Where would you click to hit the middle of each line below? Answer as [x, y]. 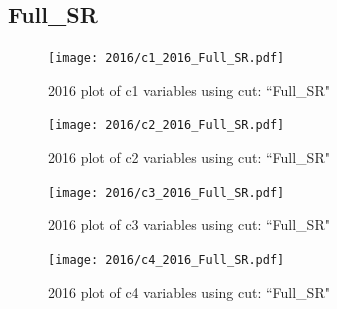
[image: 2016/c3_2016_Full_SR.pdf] [166, 192]
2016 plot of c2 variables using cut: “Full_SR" [189, 157]
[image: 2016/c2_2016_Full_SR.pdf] [166, 125]
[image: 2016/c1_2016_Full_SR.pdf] [166, 58]
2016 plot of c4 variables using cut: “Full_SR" [189, 291]
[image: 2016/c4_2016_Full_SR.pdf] [166, 259]
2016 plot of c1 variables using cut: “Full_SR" [189, 89]
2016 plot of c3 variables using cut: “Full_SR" [189, 224]
